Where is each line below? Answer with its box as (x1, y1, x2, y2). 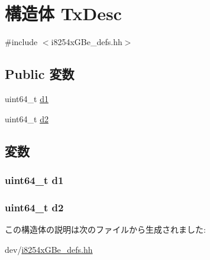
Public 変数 (5, 65, 75, 83)
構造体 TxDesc (5, 1, 122, 26)
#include (5, 36, 38, 48)
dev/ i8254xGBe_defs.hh (5, 243, 93, 255)
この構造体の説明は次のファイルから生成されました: (5, 223, 206, 235)
